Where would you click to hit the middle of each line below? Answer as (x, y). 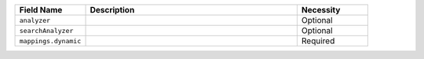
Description (112, 10)
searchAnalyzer (46, 30)
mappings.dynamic (50, 41)
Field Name (41, 10)
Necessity (321, 10)
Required (318, 41)
